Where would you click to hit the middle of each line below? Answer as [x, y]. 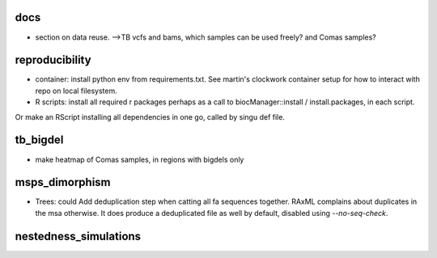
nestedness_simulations [78, 236]
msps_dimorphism [63, 182]
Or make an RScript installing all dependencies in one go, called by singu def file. [150, 116]
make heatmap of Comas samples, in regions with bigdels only [140, 159]
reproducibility [53, 60]
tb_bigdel [39, 140]
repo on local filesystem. [76, 91]
